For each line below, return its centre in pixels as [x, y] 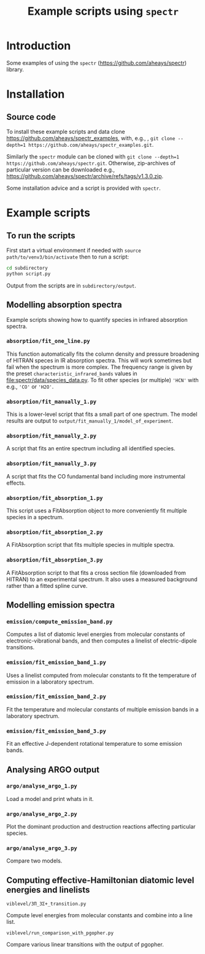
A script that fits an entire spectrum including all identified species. [91, 448]
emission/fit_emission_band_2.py [56, 697]
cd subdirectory [27, 268]
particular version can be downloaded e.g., [61, 170]
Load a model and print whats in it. [50, 799]
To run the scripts [41, 236]
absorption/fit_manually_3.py [52, 464]
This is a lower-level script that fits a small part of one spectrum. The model [102, 414]
